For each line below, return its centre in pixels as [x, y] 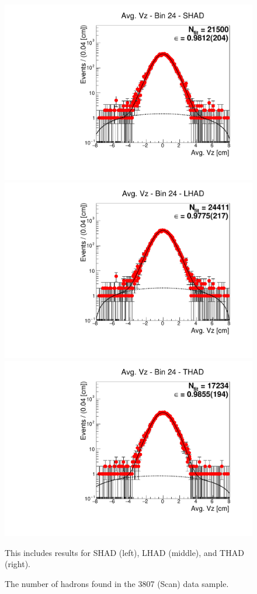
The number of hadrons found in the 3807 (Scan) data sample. [117, 583]
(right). [18, 564]
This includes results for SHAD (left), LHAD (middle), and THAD [124, 552]
